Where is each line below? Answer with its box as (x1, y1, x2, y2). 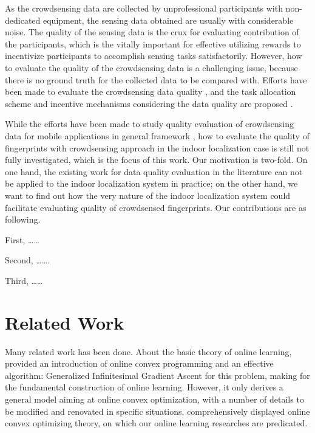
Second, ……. (5, 254, 50, 266)
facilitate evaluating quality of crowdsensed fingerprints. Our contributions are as (5, 201, 307, 213)
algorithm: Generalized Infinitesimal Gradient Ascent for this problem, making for (5, 369, 310, 381)
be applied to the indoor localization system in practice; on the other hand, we (5, 177, 298, 190)
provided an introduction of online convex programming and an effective (5, 357, 274, 370)
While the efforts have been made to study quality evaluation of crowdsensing (5, 117, 294, 130)
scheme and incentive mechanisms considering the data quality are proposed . (5, 97, 293, 109)
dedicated (5, 13, 41, 26)
